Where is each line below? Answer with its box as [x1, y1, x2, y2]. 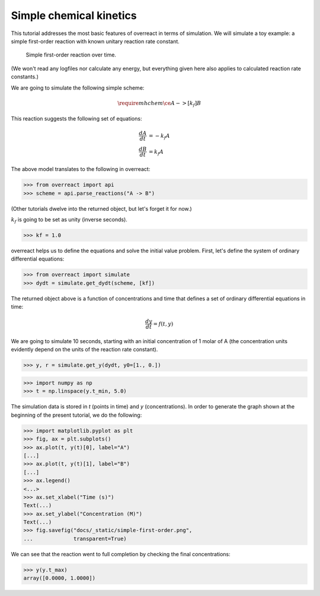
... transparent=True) [23, 535, 127, 542]
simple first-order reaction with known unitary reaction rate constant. [11, 37, 180, 45]
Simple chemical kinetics [11, 9, 137, 22]
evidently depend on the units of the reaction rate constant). [11, 346, 158, 353]
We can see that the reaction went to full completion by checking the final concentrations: [11, 550, 231, 557]
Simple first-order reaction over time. [25, 51, 117, 59]
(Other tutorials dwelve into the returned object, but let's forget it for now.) [11, 205, 192, 212]
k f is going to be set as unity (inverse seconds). [11, 215, 127, 224]
